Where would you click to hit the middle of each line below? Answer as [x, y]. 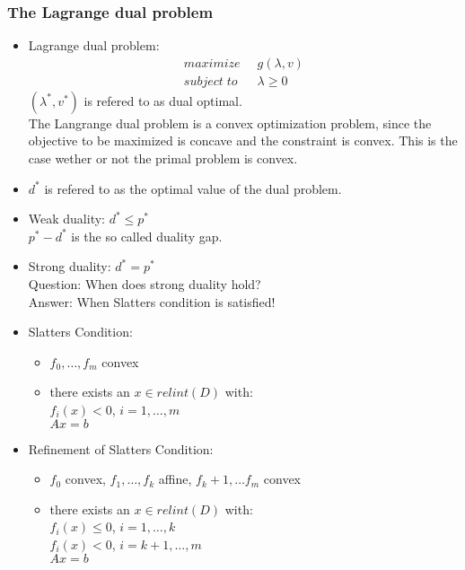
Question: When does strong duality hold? [145, 284]
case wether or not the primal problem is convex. [163, 158]
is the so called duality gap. [147, 236]
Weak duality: [66, 219]
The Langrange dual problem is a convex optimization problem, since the [230, 123]
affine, [175, 479]
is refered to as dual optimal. [163, 100]
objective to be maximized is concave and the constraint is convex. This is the [243, 140]
